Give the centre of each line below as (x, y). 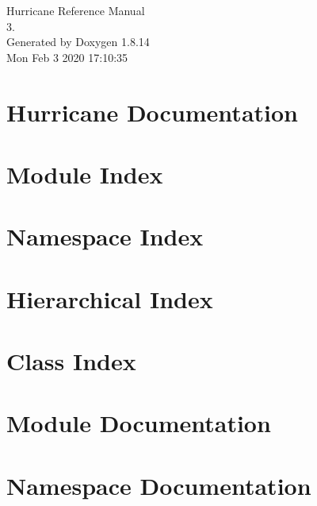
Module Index (85, 174)
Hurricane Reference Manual (76, 10)
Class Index (71, 361)
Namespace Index (105, 236)
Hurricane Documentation (152, 112)
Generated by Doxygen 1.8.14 (78, 42)
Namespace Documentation (159, 485)
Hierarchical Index (110, 298)
